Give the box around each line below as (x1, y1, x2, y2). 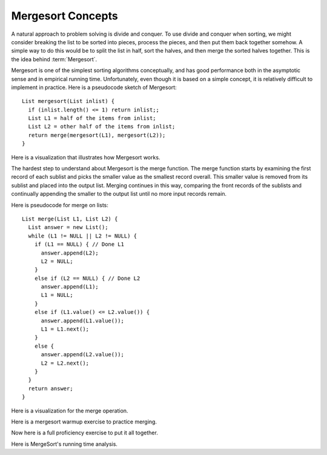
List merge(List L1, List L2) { (22, 215, 118, 222)
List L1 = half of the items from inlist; (28, 115, 157, 122)
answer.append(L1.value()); (41, 317, 124, 324)
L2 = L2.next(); (41, 359, 90, 367)
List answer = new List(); (28, 224, 108, 231)
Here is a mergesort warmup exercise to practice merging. (11, 418, 157, 425)
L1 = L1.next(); (41, 326, 90, 333)
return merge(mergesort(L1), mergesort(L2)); (28, 131, 166, 139)
